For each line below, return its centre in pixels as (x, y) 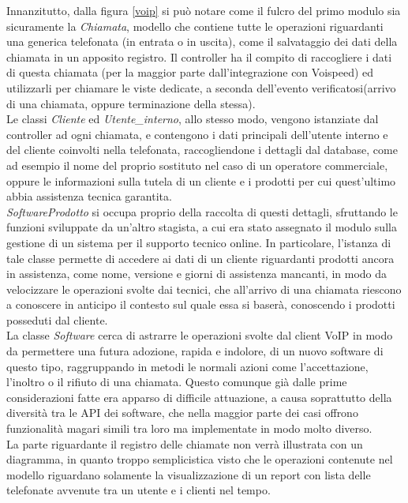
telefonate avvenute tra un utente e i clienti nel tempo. (138, 490)
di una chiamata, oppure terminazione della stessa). (131, 103)
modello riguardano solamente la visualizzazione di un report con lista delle (189, 474)
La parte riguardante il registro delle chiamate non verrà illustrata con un (185, 443)
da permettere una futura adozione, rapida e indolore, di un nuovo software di (195, 351)
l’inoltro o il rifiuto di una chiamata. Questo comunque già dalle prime (177, 382)
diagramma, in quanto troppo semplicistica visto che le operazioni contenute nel (200, 459)
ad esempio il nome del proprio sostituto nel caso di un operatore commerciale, (197, 165)
